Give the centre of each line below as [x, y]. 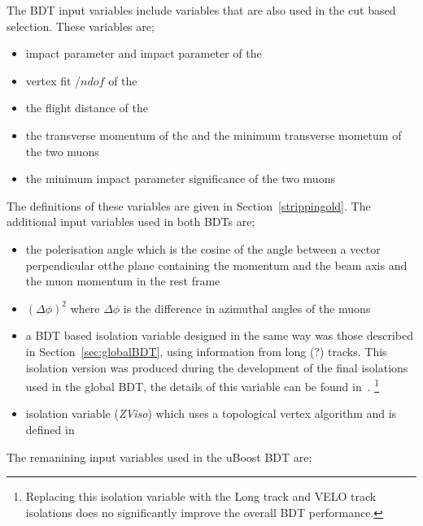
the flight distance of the [87, 108]
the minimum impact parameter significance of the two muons [180, 178]
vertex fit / [53, 80]
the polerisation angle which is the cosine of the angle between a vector [203, 248]
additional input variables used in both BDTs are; [131, 222]
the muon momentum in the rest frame [123, 281]
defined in [50, 429]
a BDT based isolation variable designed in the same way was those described [219, 335]
